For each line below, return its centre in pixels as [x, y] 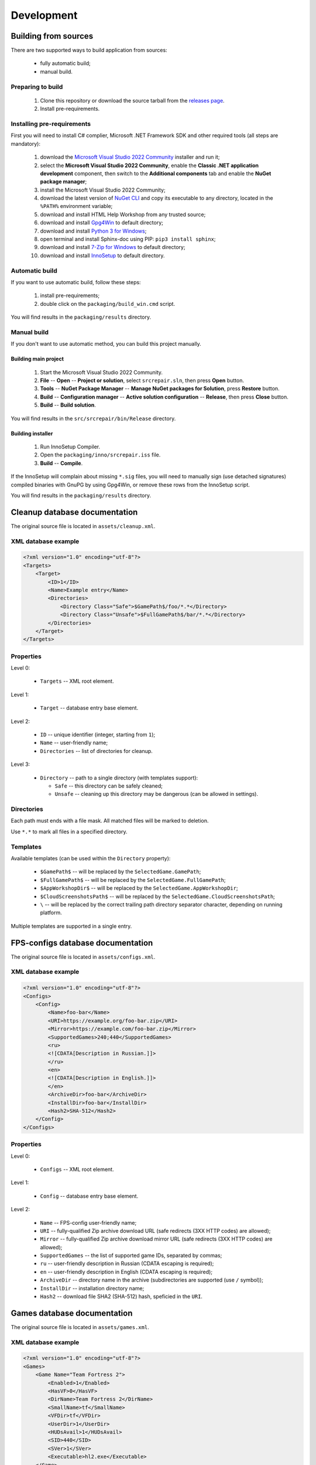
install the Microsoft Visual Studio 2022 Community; [103, 190]
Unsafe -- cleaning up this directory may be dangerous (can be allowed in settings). [157, 794]
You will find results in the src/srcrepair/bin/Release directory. [93, 418]
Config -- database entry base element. [89, 1196]
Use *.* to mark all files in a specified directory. [69, 832]
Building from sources [52, 36]
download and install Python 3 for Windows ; [93, 231]
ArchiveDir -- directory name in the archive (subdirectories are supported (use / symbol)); [152, 1280]
